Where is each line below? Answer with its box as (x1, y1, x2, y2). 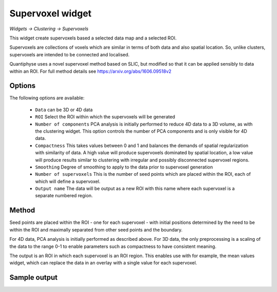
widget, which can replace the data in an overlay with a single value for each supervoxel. (9, 260, 197, 266)
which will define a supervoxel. (35, 178, 101, 184)
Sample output (9, 273, 58, 282)
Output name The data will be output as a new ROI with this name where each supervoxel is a (35, 185, 235, 192)
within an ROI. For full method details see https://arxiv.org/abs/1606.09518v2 (9, 68, 172, 74)
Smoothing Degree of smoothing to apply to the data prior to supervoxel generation (35, 164, 213, 170)
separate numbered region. (35, 193, 93, 199)
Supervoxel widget (9, 8, 92, 19)
